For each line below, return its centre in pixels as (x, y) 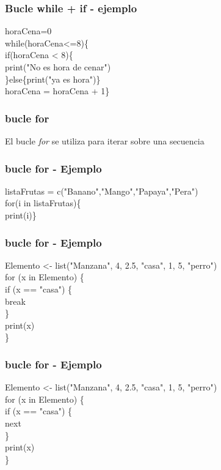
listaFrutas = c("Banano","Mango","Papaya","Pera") (102, 191)
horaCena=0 (28, 31)
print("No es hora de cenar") (58, 67)
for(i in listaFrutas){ (43, 203)
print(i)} (21, 215)
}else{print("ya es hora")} (53, 79)
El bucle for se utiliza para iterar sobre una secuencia (105, 141)
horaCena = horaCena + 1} (57, 91)
